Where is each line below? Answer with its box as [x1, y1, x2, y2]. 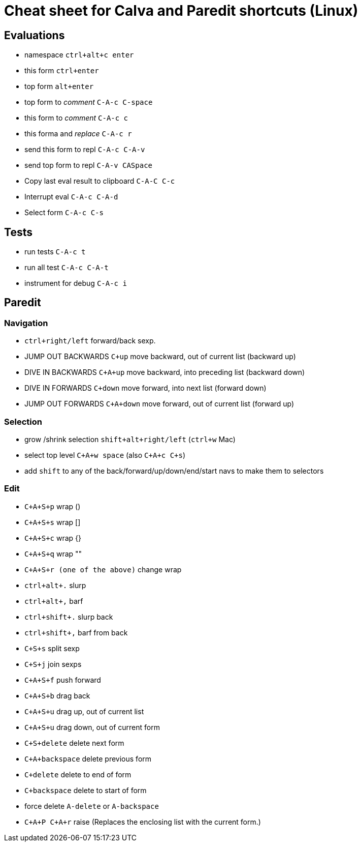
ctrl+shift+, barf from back [24, 628, 128, 637]
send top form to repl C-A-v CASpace [24, 161, 152, 170]
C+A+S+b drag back [24, 691, 90, 700]
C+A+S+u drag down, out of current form [24, 722, 160, 732]
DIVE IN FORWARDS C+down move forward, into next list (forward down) [24, 384, 267, 393]
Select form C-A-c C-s [24, 208, 104, 217]
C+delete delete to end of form [24, 770, 132, 779]
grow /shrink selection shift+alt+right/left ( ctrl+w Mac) [24, 434, 236, 444]
